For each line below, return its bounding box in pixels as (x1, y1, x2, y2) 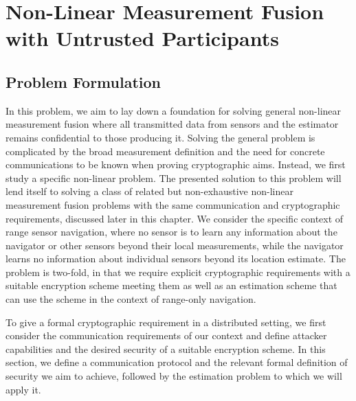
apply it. (5, 382, 41, 396)
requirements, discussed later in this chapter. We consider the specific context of (5, 211, 344, 225)
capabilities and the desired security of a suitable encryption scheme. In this (5, 341, 326, 356)
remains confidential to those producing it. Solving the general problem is (5, 130, 315, 144)
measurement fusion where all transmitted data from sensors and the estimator (5, 117, 339, 131)
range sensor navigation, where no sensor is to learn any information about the (5, 225, 337, 239)
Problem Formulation (5, 71, 161, 92)
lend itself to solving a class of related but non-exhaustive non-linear (5, 184, 293, 198)
